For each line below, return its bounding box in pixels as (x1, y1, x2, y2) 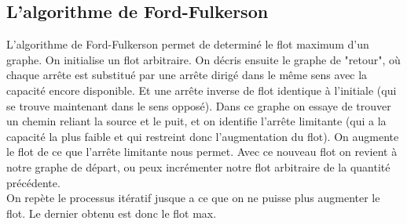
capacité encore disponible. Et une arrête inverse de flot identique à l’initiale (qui (6, 81, 397, 98)
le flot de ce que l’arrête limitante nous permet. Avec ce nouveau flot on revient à (6, 143, 398, 160)
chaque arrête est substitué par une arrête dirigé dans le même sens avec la (6, 67, 368, 83)
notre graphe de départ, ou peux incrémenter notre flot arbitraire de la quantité (6, 158, 390, 175)
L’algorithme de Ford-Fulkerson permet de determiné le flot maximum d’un (6, 36, 369, 52)
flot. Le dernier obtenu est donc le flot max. (6, 204, 217, 221)
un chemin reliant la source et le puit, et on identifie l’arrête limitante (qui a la (6, 113, 387, 129)
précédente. (6, 174, 60, 190)
